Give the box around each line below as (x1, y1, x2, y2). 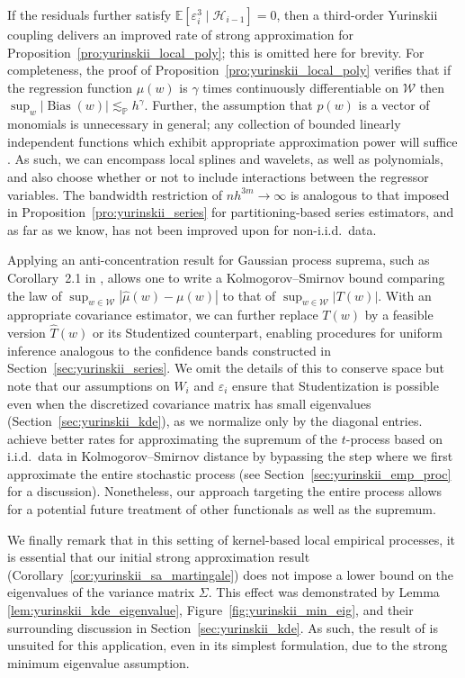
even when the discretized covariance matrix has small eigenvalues (7, 393, 371, 412)
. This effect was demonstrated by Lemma (208, 583, 440, 601)
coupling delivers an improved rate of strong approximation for (7, 25, 354, 43)
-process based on (345, 429, 443, 447)
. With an (378, 285, 432, 304)
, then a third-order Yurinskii (276, 5, 438, 23)
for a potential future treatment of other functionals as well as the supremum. (7, 500, 436, 519)
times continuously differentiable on (202, 77, 398, 96)
